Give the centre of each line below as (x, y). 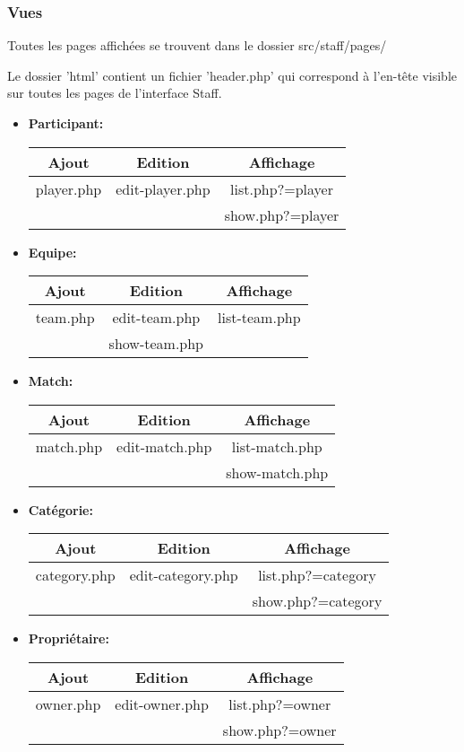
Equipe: (52, 252)
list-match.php (277, 446)
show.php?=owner (279, 730)
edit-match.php (164, 446)
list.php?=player (282, 188)
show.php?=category (317, 601)
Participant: (66, 123)
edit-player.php (163, 188)
